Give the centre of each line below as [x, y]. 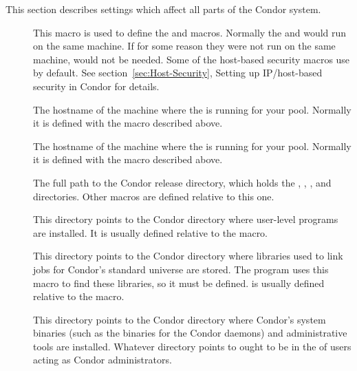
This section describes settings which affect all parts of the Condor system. [163, 9]
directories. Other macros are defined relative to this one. [154, 196]
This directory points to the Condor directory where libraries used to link [188, 256]
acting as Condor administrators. [102, 360]
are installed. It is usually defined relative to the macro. [151, 232]
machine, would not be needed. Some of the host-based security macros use [192, 59]
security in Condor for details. [96, 86]
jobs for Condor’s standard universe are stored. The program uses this [181, 269]
